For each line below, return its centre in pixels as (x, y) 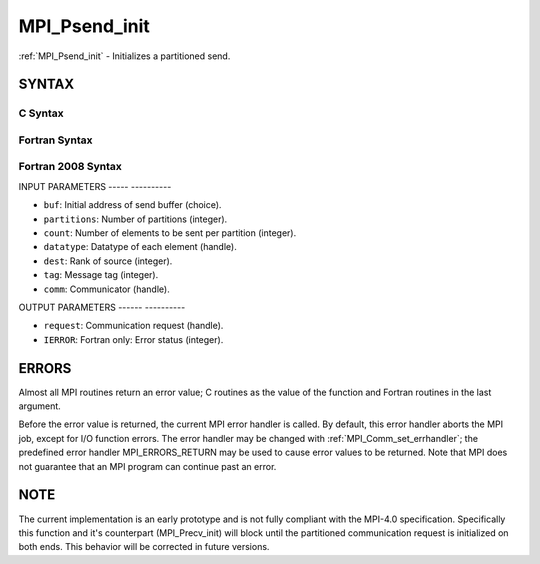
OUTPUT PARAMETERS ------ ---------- (102, 307)
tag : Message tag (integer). (101, 275)
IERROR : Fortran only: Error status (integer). (133, 339)
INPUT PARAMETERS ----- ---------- (95, 186)
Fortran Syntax (55, 140)
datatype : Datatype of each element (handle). (140, 247)
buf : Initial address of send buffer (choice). (132, 205)
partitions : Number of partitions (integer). (135, 219)
